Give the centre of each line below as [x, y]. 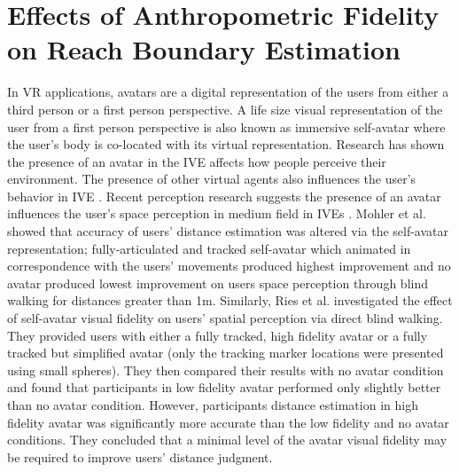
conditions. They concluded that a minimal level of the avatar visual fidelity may [227, 440]
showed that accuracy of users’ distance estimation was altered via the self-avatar [228, 231]
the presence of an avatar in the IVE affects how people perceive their [197, 161]
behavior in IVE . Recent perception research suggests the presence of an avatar [224, 196]
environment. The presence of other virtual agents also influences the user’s [212, 179]
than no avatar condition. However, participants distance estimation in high [213, 405]
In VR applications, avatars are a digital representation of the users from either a [228, 92]
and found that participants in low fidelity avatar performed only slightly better [224, 387]
